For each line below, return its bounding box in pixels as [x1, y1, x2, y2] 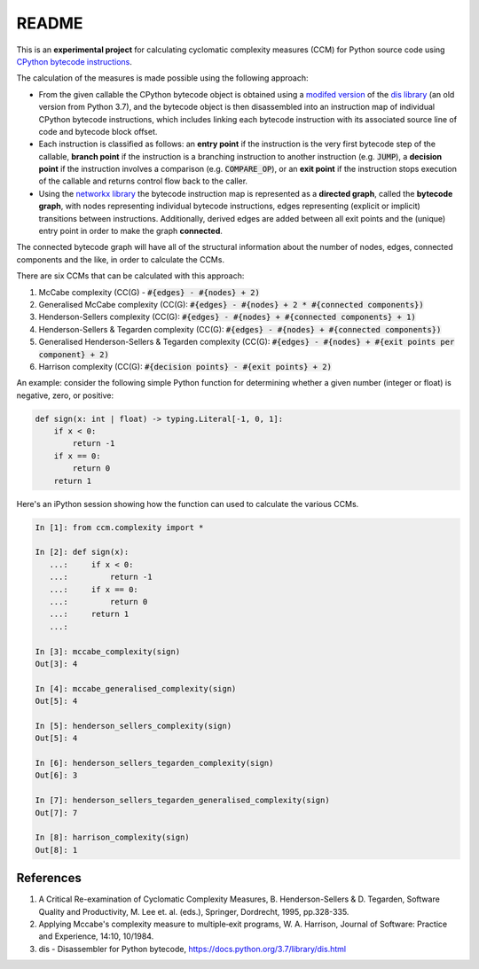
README [16, 13, 83, 33]
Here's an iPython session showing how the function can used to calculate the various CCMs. [16, 498, 359, 509]
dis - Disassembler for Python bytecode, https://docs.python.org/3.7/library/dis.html [38, 943, 346, 954]
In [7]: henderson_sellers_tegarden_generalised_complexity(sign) [35, 795, 330, 806]
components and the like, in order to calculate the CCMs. [16, 254, 225, 265]
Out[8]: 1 [35, 845, 78, 855]
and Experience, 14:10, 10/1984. [38, 931, 154, 942]
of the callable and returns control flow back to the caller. [38, 176, 248, 186]
